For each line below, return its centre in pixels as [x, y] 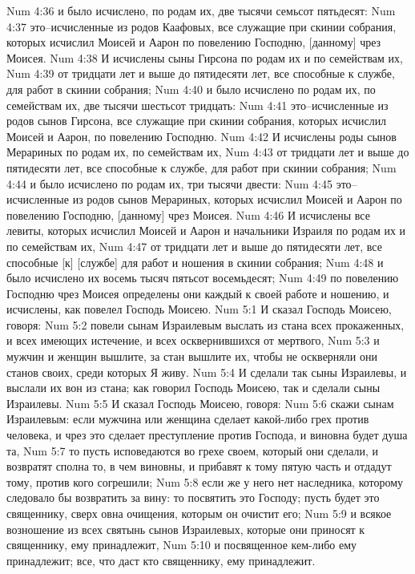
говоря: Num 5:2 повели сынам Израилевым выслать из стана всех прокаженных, [205, 324]
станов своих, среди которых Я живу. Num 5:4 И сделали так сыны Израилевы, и [207, 372]
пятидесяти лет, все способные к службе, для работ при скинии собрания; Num [201, 167]
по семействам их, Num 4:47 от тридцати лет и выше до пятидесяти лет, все [194, 246]
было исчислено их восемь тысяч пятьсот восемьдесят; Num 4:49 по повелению [203, 278]
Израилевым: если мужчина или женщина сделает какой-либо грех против [188, 419]
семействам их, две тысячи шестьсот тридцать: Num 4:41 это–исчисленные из [197, 105]
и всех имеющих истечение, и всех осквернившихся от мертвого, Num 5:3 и [193, 340]
